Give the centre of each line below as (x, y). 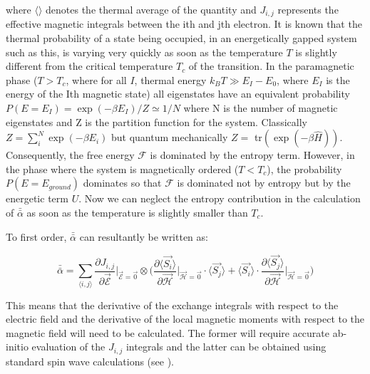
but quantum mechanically (169, 137)
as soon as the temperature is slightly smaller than (137, 212)
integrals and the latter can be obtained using (226, 347)
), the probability (304, 168)
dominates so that (122, 183)
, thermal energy (170, 79)
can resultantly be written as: (144, 236)
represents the (308, 9)
